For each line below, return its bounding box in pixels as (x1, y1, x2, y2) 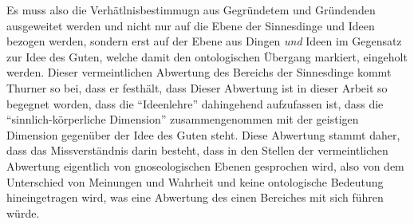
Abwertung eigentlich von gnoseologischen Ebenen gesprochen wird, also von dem (6, 157, 404, 174)
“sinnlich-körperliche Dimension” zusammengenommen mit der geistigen (6, 111, 359, 128)
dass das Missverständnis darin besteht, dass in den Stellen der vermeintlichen (6, 142, 388, 159)
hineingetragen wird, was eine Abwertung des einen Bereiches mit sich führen (6, 189, 384, 206)
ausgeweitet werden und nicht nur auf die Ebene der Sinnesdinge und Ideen (6, 17, 375, 33)
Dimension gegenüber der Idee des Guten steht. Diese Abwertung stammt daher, (6, 126, 400, 143)
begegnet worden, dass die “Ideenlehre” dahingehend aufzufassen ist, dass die (6, 95, 384, 112)
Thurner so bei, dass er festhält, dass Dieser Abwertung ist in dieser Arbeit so (6, 79, 388, 96)
